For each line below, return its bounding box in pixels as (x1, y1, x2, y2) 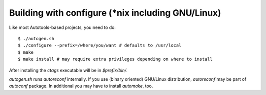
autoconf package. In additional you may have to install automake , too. (9, 83, 153, 89)
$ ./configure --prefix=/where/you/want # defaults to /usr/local (18, 43, 182, 48)
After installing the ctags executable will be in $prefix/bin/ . (9, 67, 128, 73)
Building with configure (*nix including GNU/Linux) (9, 7, 221, 18)
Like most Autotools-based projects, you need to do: (9, 24, 116, 30)
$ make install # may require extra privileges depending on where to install (18, 56, 213, 62)
